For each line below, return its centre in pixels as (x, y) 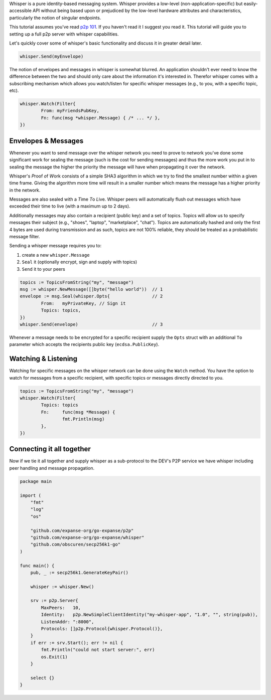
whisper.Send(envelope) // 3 (91, 324)
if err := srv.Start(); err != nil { (77, 643)
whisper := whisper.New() (62, 586)
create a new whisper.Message (56, 255)
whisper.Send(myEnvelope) (52, 56)
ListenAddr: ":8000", (67, 622)
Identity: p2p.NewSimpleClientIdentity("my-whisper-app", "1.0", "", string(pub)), (150, 615)
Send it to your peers (43, 269)
